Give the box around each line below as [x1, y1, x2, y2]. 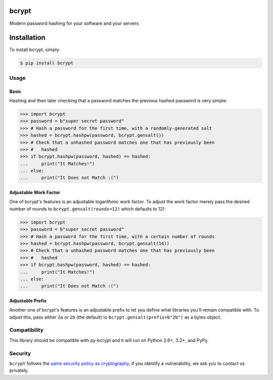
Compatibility [9, 327, 44, 334]
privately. [9, 367, 29, 373]
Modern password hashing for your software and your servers [9, 20, 139, 26]
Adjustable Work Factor [9, 189, 61, 196]
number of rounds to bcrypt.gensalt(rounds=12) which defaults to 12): [9, 206, 166, 212]
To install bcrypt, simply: [9, 47, 61, 53]
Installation [9, 33, 45, 42]
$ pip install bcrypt [20, 60, 74, 66]
